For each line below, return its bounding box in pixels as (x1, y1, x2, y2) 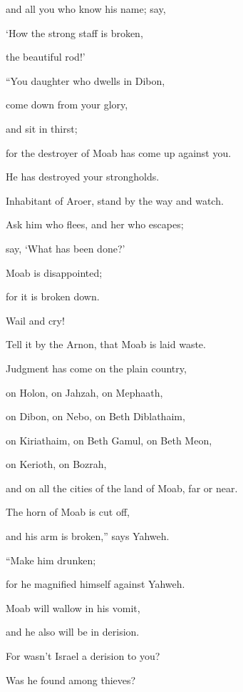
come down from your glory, (6, 97, 128, 112)
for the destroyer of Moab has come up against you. (6, 145, 232, 160)
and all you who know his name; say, (6, 1, 166, 16)
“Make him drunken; (6, 552, 96, 567)
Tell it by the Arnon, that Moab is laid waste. (6, 337, 206, 352)
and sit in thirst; (6, 121, 78, 136)
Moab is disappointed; (6, 265, 103, 280)
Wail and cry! (6, 312, 65, 327)
